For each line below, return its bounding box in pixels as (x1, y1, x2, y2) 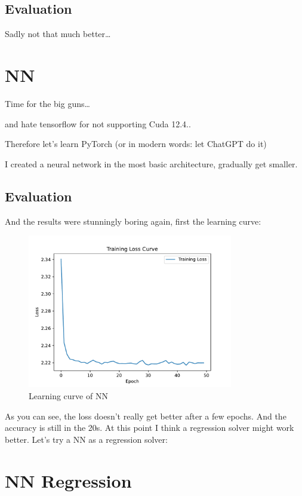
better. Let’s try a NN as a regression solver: (5, 433, 168, 445)
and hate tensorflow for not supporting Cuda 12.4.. (5, 117, 191, 130)
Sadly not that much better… (5, 27, 111, 40)
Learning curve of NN (29, 390, 108, 402)
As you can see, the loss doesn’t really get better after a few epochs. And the (5, 409, 286, 422)
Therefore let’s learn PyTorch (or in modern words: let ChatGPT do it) (5, 137, 267, 150)
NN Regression (5, 468, 132, 492)
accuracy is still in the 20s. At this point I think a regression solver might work (5, 421, 294, 434)
